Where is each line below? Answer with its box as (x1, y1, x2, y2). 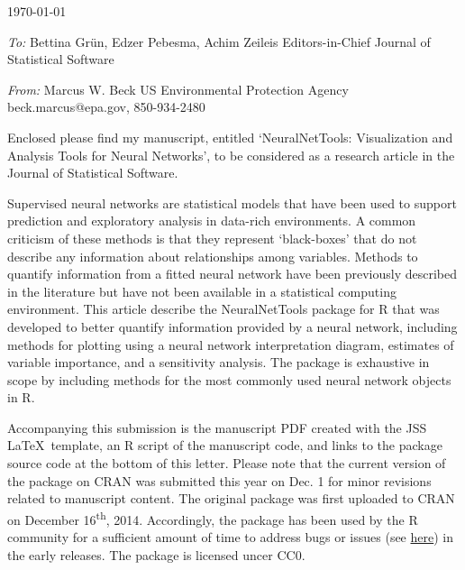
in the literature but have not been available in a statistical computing (7, 281, 397, 300)
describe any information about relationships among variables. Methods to (7, 246, 418, 265)
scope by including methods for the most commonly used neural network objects (7, 370, 451, 389)
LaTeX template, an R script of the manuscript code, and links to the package (7, 436, 442, 455)
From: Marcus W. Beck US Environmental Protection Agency (7, 79, 349, 98)
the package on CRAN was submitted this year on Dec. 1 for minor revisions (7, 471, 432, 490)
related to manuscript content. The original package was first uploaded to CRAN (7, 489, 455, 508)
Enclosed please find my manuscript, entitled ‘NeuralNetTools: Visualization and (7, 127, 453, 146)
